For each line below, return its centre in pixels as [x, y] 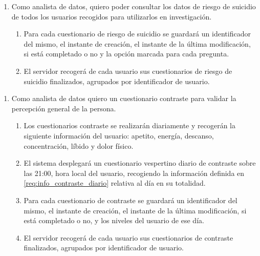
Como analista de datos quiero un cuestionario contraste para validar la [124, 98]
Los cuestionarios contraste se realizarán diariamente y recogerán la [130, 125]
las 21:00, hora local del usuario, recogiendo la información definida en [134, 173]
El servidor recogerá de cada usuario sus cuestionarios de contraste [128, 237]
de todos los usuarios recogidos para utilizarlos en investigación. [112, 16]
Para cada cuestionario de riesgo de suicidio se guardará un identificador [137, 34]
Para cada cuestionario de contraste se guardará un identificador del [131, 200]
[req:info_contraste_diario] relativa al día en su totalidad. [115, 183]
